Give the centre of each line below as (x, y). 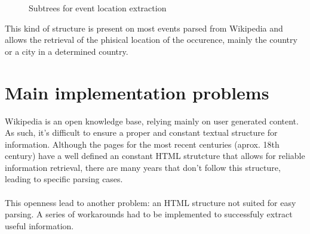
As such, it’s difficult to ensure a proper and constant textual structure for (141, 132)
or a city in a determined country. (67, 51)
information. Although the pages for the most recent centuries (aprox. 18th (142, 144)
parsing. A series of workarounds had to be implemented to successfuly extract (149, 214)
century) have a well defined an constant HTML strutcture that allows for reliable (155, 156)
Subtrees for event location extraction (98, 8)
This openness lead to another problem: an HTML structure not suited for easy (151, 202)
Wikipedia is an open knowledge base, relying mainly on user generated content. (152, 121)
